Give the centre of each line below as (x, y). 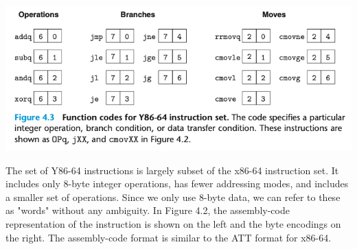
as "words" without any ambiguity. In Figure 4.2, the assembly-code (148, 210)
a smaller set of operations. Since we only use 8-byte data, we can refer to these (173, 197)
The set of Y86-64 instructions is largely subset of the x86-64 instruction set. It (172, 170)
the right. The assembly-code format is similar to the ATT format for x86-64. (169, 237)
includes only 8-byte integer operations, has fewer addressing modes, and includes (177, 183)
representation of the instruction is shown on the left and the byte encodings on (173, 223)
